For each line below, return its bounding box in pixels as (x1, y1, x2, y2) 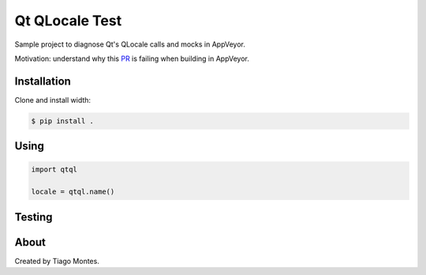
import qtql (31, 165, 78, 174)
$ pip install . (31, 116, 95, 126)
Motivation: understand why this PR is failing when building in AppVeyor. (14, 54, 250, 63)
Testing (14, 210, 53, 224)
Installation (14, 74, 71, 88)
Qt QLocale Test (14, 12, 122, 29)
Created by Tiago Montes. (14, 256, 100, 266)
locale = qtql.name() (31, 187, 115, 197)
